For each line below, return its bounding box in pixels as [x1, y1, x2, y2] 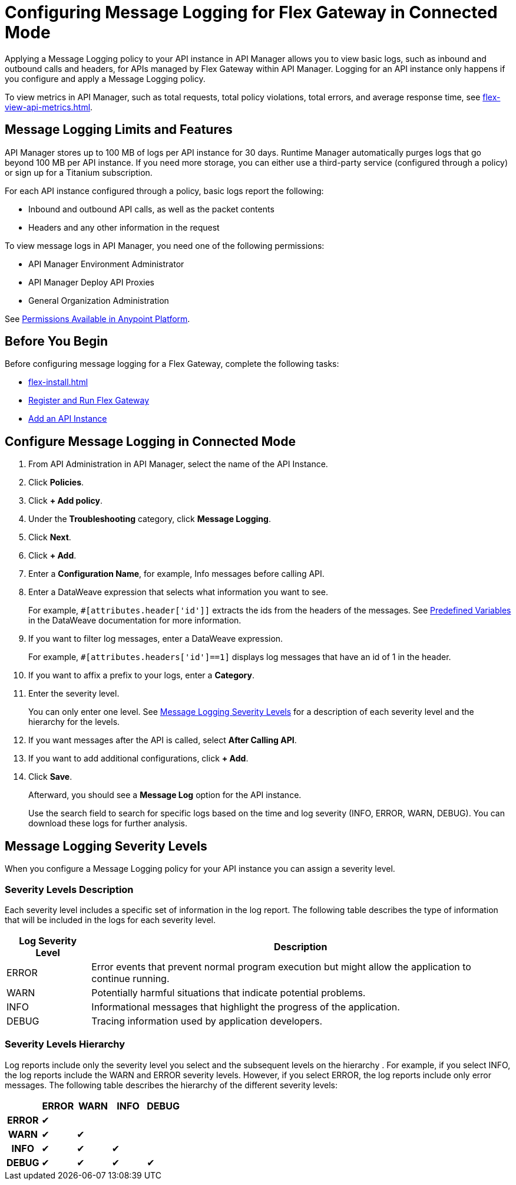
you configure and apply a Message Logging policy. [5, 73, 206, 84]
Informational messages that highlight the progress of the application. [91, 1000, 400, 1013]
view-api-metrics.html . [5, 101, 93, 112]
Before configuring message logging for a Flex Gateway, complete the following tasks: [5, 359, 339, 369]
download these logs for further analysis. [28, 818, 188, 829]
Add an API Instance [28, 413, 107, 424]
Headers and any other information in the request [28, 222, 220, 232]
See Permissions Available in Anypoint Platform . [5, 313, 190, 324]
